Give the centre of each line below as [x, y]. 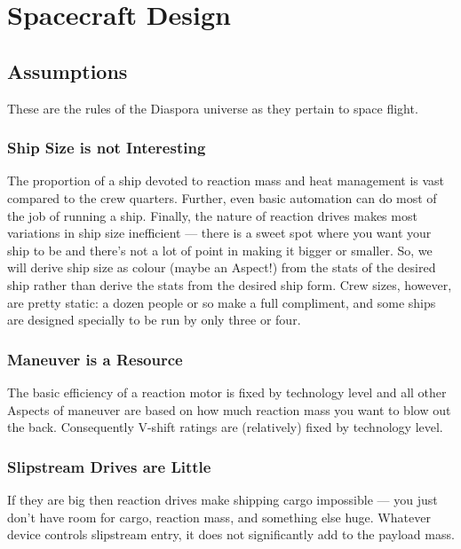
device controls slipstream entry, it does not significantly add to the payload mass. [231, 534]
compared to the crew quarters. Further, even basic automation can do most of [222, 197]
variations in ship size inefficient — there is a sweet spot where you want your [219, 233]
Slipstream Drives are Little [109, 466]
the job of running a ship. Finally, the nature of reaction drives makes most [212, 215]
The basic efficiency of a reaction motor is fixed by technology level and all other [227, 392]
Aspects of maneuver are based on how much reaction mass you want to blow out [229, 409]
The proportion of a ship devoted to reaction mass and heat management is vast [226, 180]
